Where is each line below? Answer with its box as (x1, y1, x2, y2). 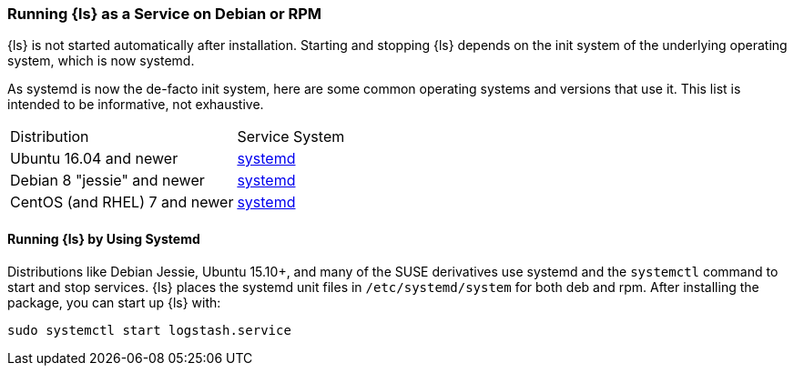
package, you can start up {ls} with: (7, 294, 221, 310)
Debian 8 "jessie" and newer (10, 171, 205, 190)
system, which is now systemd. (7, 53, 195, 69)
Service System (237, 127, 345, 146)
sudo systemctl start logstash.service (7, 322, 291, 338)
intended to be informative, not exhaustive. (7, 96, 264, 113)
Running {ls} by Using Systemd (7, 230, 200, 247)
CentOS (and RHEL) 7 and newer (10, 193, 234, 212)
